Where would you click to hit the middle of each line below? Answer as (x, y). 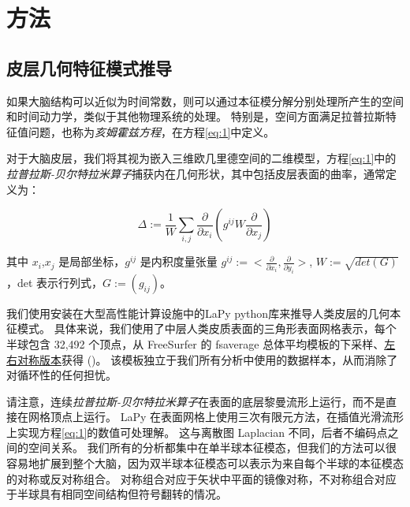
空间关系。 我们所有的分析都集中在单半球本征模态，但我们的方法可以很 (212, 447)
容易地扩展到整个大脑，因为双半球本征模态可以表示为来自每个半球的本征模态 (205, 463)
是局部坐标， (92, 261)
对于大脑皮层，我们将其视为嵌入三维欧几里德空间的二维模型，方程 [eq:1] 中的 (201, 158)
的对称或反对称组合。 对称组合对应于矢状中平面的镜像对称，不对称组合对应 (201, 478)
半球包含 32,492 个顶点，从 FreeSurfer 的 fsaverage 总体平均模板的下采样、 (196, 343)
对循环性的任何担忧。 (61, 375)
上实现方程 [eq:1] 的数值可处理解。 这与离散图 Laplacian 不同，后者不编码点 (197, 432)
